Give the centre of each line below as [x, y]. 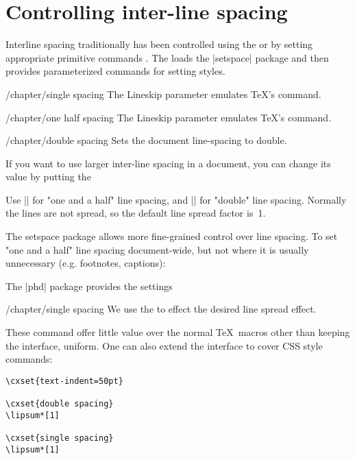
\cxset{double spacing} [60, 404]
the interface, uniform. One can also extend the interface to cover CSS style [164, 345]
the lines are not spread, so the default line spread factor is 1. [136, 213]
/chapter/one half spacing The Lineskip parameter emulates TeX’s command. [169, 117]
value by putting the [48, 177]
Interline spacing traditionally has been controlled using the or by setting [159, 44]
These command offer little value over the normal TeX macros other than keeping [178, 332]
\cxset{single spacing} [60, 438]
